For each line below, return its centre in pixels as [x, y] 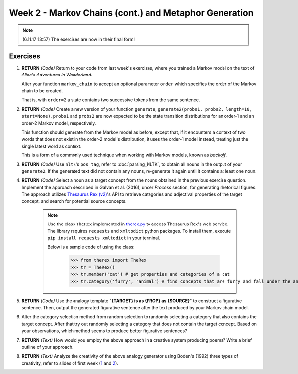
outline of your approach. [48, 347]
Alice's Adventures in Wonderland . [57, 75]
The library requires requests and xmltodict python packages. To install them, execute [139, 231]
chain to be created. [42, 91]
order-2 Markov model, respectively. [59, 123]
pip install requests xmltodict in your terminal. [104, 238]
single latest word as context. [52, 146]
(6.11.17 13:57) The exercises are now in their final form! [79, 39]
